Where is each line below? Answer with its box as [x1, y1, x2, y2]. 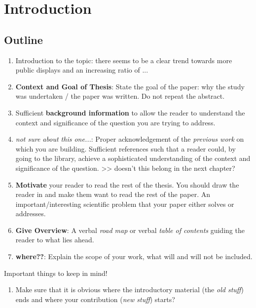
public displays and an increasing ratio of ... [15, 65, 148, 75]
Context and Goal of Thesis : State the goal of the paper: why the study [15, 81, 245, 91]
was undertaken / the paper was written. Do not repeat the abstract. [15, 91, 225, 101]
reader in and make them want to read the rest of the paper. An [15, 189, 210, 199]
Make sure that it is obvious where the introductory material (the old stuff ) [15, 284, 244, 295]
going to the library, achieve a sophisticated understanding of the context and [15, 153, 251, 163]
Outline [4, 32, 43, 47]
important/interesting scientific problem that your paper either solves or [15, 198, 234, 209]
